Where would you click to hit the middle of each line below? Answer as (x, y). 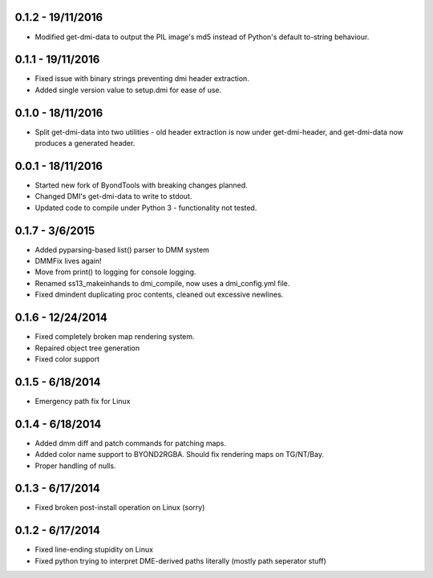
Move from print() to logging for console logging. (115, 272)
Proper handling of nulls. (75, 466)
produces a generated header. (85, 143)
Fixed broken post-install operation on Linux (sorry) (120, 507)
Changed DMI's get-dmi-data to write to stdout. (113, 196)
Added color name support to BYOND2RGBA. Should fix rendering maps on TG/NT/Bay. (180, 455)
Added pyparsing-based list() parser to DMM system (122, 249)
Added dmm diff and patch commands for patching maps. (131, 443)
